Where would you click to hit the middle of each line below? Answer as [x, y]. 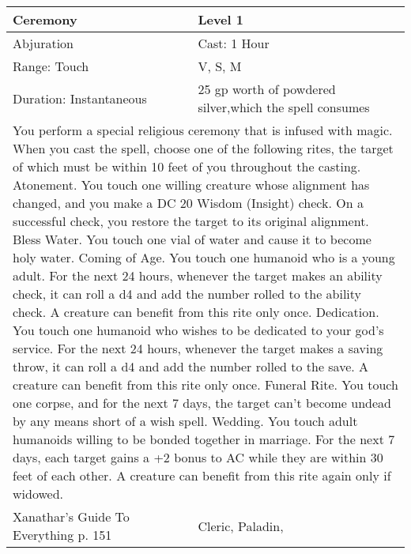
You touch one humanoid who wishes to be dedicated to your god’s [198, 330]
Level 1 [221, 19]
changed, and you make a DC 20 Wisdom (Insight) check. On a [188, 203]
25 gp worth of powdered [267, 89]
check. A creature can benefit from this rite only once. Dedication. [196, 312]
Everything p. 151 [62, 535]
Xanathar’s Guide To [71, 516]
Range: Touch [51, 66]
